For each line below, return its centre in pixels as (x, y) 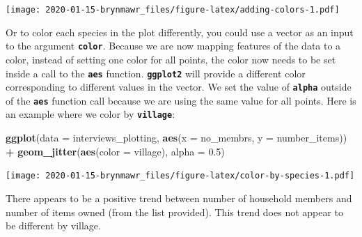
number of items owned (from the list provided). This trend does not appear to (175, 212)
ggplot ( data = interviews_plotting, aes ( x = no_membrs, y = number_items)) (176, 138)
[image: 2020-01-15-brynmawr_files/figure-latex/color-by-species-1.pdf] (180, 176)
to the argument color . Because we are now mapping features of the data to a (173, 46)
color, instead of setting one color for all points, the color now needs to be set (171, 59)
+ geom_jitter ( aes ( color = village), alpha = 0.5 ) (115, 151)
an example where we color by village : (90, 114)
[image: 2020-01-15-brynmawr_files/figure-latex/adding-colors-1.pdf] (173, 10)
